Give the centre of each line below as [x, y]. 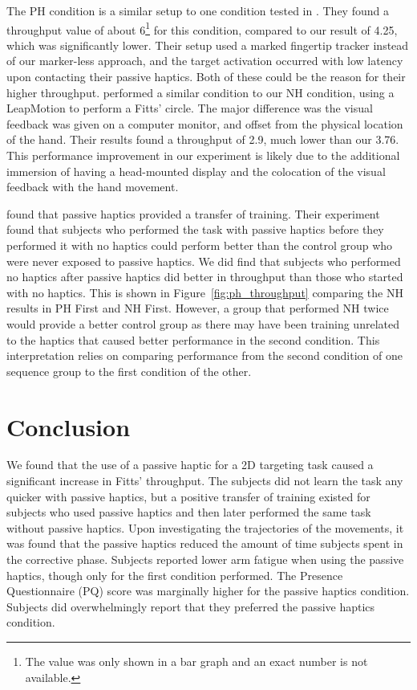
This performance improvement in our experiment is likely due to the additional [203, 155]
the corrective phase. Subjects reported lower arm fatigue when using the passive [205, 559]
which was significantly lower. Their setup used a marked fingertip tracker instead [208, 45]
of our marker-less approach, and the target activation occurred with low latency [205, 61]
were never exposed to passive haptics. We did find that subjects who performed [204, 261]
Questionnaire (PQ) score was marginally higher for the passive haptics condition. [208, 591]
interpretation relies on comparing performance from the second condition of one [204, 355]
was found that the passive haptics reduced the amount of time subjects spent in [205, 543]
